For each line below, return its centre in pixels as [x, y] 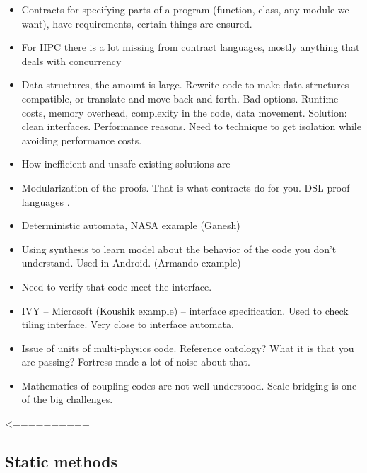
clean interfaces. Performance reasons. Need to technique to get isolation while [191, 126]
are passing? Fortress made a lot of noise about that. [136, 362]
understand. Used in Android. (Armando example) [131, 263]
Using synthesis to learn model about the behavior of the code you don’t [179, 249]
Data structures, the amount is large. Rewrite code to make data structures [185, 84]
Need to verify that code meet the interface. [117, 286]
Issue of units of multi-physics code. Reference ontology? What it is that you [188, 348]
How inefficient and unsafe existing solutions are [126, 164]
